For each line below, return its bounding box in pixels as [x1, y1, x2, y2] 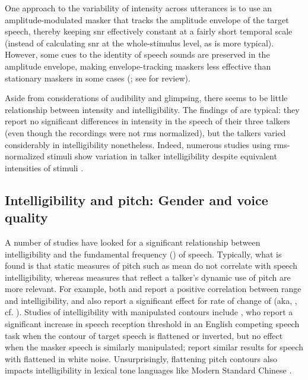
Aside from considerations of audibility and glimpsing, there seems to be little [5, 92, 288, 104]
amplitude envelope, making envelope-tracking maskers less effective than [5, 59, 271, 72]
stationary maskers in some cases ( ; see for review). [5, 71, 190, 84]
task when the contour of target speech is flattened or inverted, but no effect [5, 329, 283, 341]
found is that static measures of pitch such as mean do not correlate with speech [5, 259, 297, 272]
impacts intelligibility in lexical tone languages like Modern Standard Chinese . [5, 364, 292, 376]
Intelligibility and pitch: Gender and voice [5, 190, 268, 209]
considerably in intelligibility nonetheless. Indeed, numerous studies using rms [5, 138, 287, 150]
